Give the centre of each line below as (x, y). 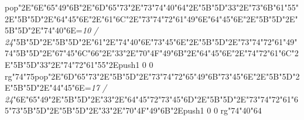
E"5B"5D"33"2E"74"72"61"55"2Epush (70, 64)
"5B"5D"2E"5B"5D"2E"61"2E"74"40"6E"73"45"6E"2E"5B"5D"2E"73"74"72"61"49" (155, 41)
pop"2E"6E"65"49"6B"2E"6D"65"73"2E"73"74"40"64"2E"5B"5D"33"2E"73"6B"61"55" (152, 7)
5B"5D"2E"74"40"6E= (44, 30)
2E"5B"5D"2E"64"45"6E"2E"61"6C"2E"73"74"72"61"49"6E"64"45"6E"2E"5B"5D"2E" (151, 18)
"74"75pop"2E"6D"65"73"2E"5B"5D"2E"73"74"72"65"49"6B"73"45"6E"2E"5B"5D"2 (156, 76)
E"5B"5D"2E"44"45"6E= (48, 88)
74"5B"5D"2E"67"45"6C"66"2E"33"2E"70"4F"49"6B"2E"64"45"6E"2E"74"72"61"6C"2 (152, 53)
